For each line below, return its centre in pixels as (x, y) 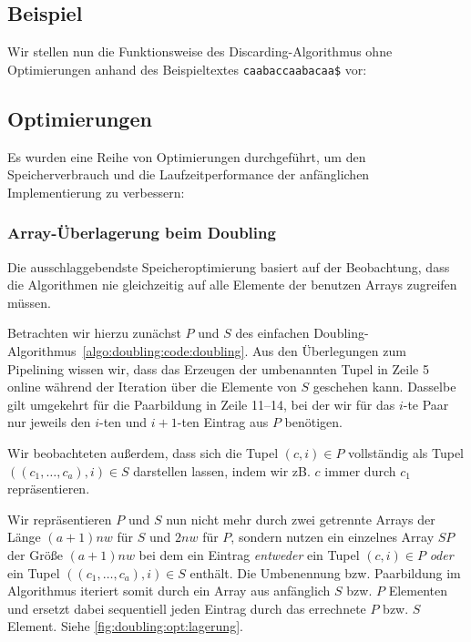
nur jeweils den (49, 422)
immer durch (360, 470)
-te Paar (426, 404)
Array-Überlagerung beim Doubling (142, 233)
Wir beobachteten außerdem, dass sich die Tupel (143, 453)
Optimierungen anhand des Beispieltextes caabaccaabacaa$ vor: (187, 69)
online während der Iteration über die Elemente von (152, 387)
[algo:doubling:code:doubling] (164, 351)
